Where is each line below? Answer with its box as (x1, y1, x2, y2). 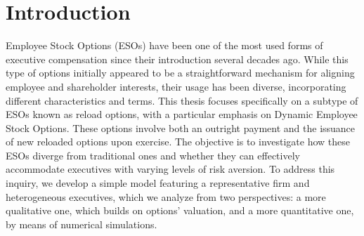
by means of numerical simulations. (6, 216, 157, 231)
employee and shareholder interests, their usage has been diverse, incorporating (6, 79, 346, 93)
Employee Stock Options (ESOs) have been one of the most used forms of (6, 38, 323, 53)
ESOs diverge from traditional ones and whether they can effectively (6, 147, 300, 162)
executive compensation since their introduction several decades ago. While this (6, 51, 349, 66)
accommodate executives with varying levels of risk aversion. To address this (6, 162, 335, 176)
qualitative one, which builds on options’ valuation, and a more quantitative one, (6, 203, 354, 218)
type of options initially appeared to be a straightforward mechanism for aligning (6, 65, 355, 80)
